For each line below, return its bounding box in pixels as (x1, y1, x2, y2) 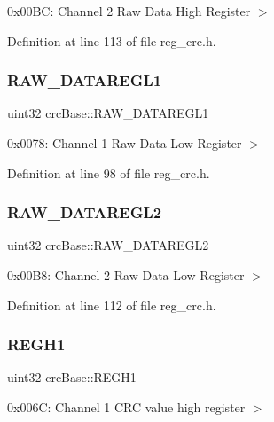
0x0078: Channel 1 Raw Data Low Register (7, 134, 242, 152)
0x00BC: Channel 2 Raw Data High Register (7, 2, 251, 20)
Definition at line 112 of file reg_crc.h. (7, 295, 216, 314)
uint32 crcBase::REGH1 (7, 368, 137, 387)
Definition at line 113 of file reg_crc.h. (7, 31, 216, 50)
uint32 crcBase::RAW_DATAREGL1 (7, 104, 209, 122)
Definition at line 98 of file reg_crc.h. (7, 163, 210, 182)
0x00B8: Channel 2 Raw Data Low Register (7, 266, 245, 284)
